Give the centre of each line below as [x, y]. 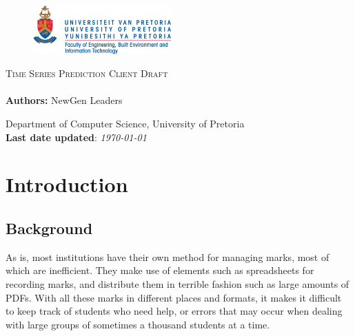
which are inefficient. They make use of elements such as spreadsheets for [160, 270]
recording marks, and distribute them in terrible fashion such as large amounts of [177, 283]
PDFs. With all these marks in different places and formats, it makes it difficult [174, 297]
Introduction [67, 184]
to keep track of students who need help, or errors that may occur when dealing [174, 311]
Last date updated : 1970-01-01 [76, 137]
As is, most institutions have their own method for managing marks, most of [168, 256]
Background [49, 228]
